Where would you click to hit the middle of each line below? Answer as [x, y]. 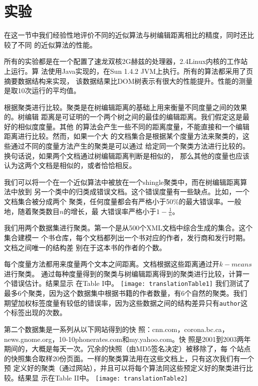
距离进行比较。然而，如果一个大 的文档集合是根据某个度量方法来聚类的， [123, 136]
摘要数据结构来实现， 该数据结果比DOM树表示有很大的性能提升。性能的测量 [129, 81]
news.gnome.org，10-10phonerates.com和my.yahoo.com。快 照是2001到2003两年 [128, 339]
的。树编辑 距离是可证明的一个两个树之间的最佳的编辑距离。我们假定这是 [123, 117]
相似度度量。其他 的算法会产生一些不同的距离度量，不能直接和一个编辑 [133, 126]
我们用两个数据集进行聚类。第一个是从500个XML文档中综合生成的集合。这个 [129, 228]
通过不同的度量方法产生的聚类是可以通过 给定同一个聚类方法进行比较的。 [130, 146]
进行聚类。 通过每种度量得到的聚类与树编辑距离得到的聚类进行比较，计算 [123, 273]
